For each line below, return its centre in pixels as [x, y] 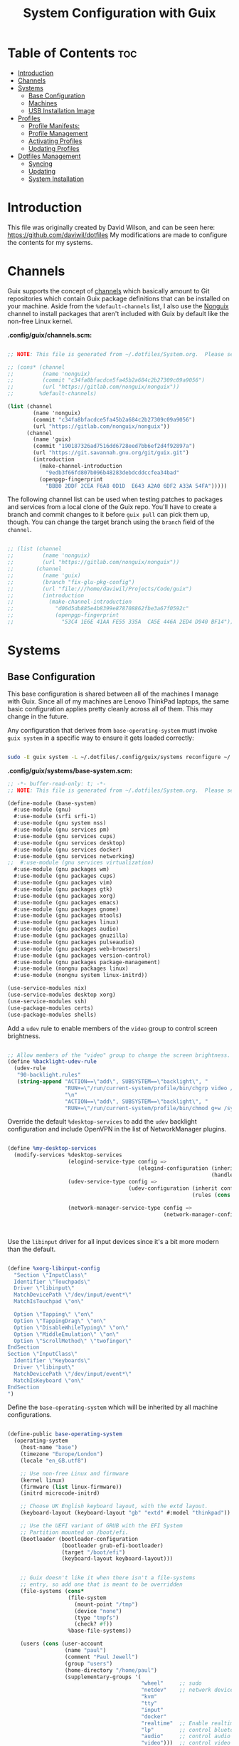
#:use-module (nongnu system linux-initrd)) [81, 976]
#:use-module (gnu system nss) [60, 823]
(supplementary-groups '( [103, 1677]
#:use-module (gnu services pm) [62, 830]
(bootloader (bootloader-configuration [79, 1539]
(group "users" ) [89, 1663]
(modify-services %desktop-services [68, 1155]
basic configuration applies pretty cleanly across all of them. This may [110, 709]
